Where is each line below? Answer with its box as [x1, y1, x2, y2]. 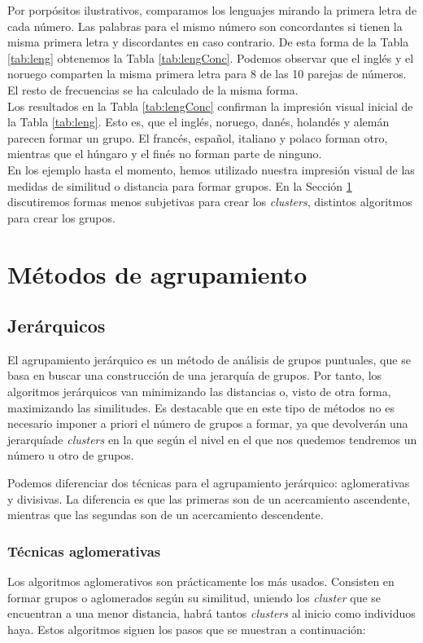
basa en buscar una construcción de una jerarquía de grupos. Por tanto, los [7, 367, 382, 384]
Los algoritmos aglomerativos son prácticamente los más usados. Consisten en [7, 573, 395, 590]
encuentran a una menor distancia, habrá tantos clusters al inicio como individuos [7, 605, 416, 622]
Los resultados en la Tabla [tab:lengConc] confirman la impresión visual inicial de [7, 97, 413, 114]
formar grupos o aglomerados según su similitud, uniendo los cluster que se [7, 588, 382, 606]
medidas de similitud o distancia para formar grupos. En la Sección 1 [7, 177, 352, 194]
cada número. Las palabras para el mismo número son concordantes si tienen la [7, 17, 403, 34]
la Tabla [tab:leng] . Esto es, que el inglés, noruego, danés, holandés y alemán [7, 113, 390, 130]
